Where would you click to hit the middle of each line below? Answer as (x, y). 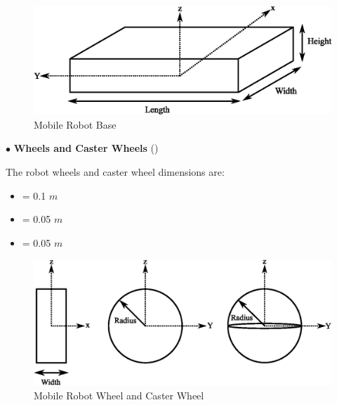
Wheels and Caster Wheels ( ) (86, 148)
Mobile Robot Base (75, 124)
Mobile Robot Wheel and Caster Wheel (119, 395)
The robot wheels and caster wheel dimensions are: (115, 172)
